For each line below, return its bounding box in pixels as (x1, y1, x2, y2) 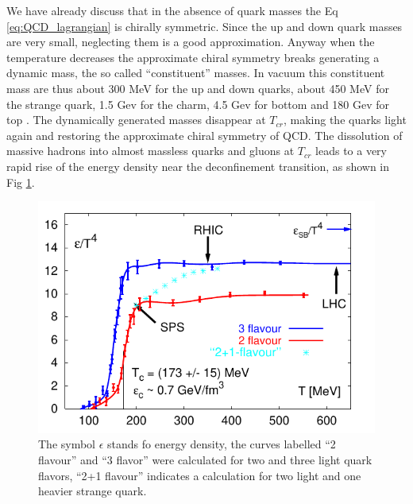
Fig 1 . (6, 173, 35, 190)
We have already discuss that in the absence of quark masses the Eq (6, 2, 338, 18)
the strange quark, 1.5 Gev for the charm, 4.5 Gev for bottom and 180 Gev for (6, 95, 390, 112)
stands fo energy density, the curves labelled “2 (107, 436, 336, 452)
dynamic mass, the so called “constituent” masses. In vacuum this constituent (6, 64, 385, 81)
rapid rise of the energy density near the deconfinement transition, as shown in (6, 157, 390, 174)
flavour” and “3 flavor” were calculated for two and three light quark (38, 452, 372, 468)
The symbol (38, 436, 96, 452)
